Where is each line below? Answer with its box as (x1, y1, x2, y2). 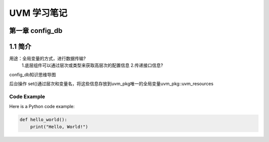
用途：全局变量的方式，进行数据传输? (9, 55, 86, 62)
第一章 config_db (9, 26, 63, 35)
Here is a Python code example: (9, 104, 75, 110)
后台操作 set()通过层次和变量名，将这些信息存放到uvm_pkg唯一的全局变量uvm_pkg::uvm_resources (9, 81, 214, 87)
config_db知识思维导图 (9, 71, 56, 77)
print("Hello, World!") (30, 124, 88, 130)
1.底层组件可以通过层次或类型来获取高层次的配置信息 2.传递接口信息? (21, 62, 163, 68)
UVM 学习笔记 (9, 7, 68, 18)
